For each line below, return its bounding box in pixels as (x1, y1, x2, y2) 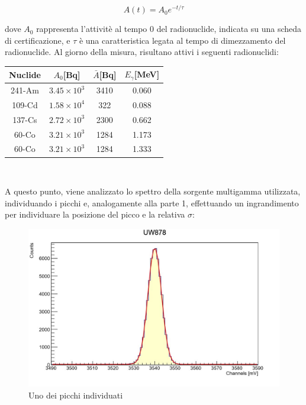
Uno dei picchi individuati (28, 388, 123, 401)
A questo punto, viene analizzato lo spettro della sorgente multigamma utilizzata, (5, 185, 301, 197)
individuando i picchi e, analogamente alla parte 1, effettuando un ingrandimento (5, 196, 299, 209)
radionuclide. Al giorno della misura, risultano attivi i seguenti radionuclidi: (5, 46, 279, 58)
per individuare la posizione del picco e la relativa (5, 208, 185, 221)
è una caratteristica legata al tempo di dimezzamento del (79, 34, 286, 46)
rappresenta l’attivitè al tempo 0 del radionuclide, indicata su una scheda (36, 22, 302, 35)
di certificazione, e (5, 34, 70, 46)
